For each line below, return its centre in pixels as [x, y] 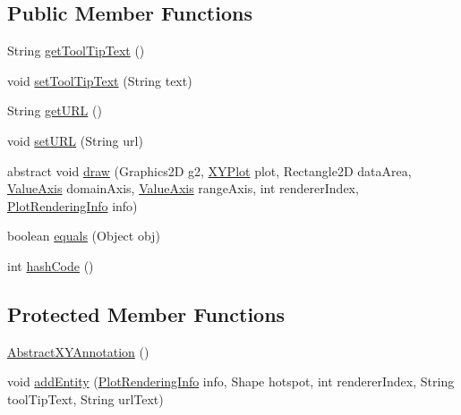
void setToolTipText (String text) [100, 80]
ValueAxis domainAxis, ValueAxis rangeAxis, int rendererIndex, [183, 188]
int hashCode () [51, 265]
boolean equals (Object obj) [84, 236]
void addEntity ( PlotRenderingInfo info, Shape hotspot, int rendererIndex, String [231, 381]
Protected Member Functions [146, 313]
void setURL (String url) [75, 140]
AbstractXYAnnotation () [78, 351]
